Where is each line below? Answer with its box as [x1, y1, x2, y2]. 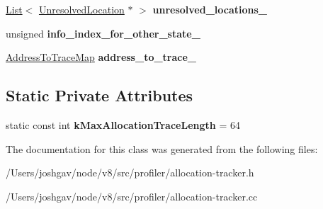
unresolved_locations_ [152, 2, 268, 16]
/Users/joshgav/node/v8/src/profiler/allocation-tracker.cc [6, 188, 258, 203]
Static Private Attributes [6, 84, 193, 106]
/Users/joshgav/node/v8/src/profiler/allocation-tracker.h [6, 165, 254, 180]
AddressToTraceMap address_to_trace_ [6, 50, 197, 64]
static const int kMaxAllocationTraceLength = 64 [6, 117, 240, 132]
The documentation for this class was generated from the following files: [6, 141, 318, 156]
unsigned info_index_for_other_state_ [6, 26, 200, 40]
